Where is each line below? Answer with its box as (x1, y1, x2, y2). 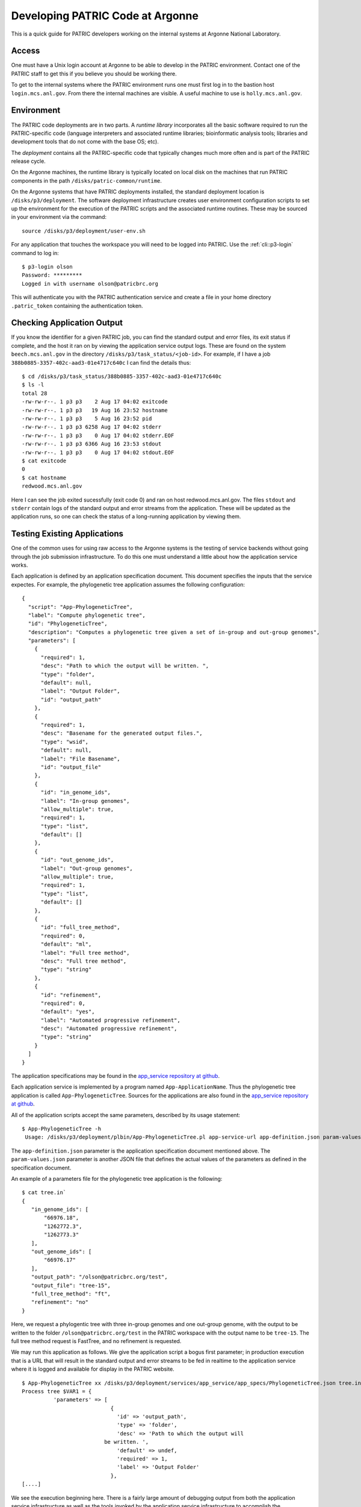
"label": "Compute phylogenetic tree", (28, 612, 146, 618)
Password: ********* (22, 272, 82, 278)
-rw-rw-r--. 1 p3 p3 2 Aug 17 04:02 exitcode (22, 398, 168, 405)
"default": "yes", (40, 1008, 95, 1015)
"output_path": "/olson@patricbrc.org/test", (31, 1274, 168, 1280)
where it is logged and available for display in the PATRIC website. (11, 1365, 174, 1373)
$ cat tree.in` (22, 1189, 67, 1196)
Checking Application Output (11, 318, 123, 328)
